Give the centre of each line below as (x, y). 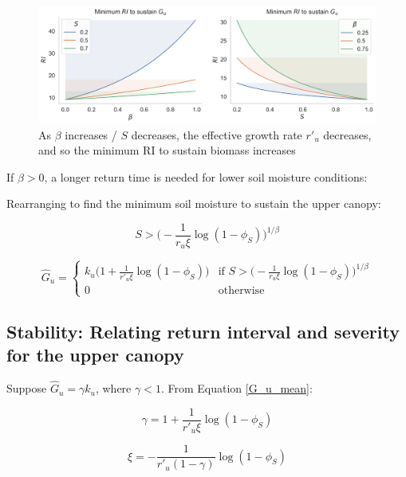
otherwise (241, 290)
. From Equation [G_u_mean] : (237, 388)
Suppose (27, 388)
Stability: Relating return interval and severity (203, 331)
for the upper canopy (95, 355)
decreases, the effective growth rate (217, 134)
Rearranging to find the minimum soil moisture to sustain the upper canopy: (194, 203)
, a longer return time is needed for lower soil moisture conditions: (206, 176)
